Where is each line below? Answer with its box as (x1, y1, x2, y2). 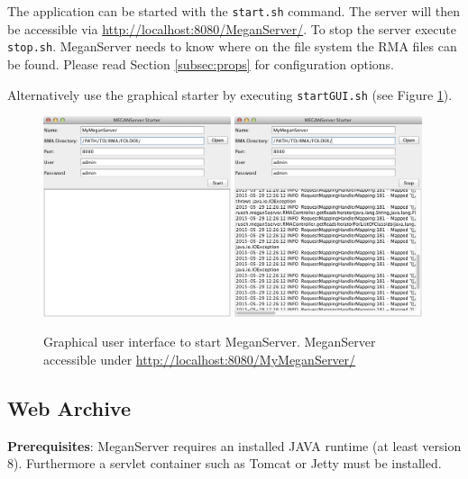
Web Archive (7, 393, 132, 421)
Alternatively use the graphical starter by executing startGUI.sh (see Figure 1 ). (7, 85, 453, 104)
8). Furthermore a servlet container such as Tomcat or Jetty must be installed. (7, 454, 442, 473)
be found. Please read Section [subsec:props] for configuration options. (7, 54, 394, 73)
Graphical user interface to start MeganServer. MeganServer (43, 332, 376, 351)
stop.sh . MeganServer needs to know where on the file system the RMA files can (7, 37, 457, 56)
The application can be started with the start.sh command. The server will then (7, 2, 461, 20)
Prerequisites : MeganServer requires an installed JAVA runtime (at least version (7, 436, 462, 455)
